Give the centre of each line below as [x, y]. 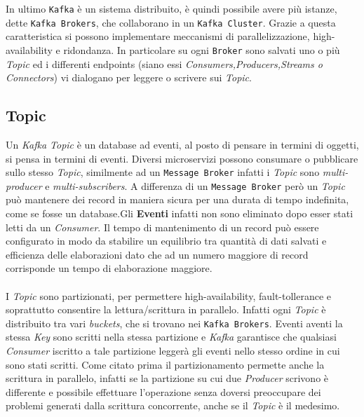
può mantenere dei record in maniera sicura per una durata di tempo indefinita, [177, 199]
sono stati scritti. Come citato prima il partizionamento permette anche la [165, 364]
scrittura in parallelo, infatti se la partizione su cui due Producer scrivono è [167, 378]
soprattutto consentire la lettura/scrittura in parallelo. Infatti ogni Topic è [166, 309]
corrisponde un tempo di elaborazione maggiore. [109, 268]
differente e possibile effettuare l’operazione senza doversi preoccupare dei [163, 391]
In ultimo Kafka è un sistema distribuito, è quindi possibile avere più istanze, [171, 8]
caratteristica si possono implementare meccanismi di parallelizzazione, [158, 36]
